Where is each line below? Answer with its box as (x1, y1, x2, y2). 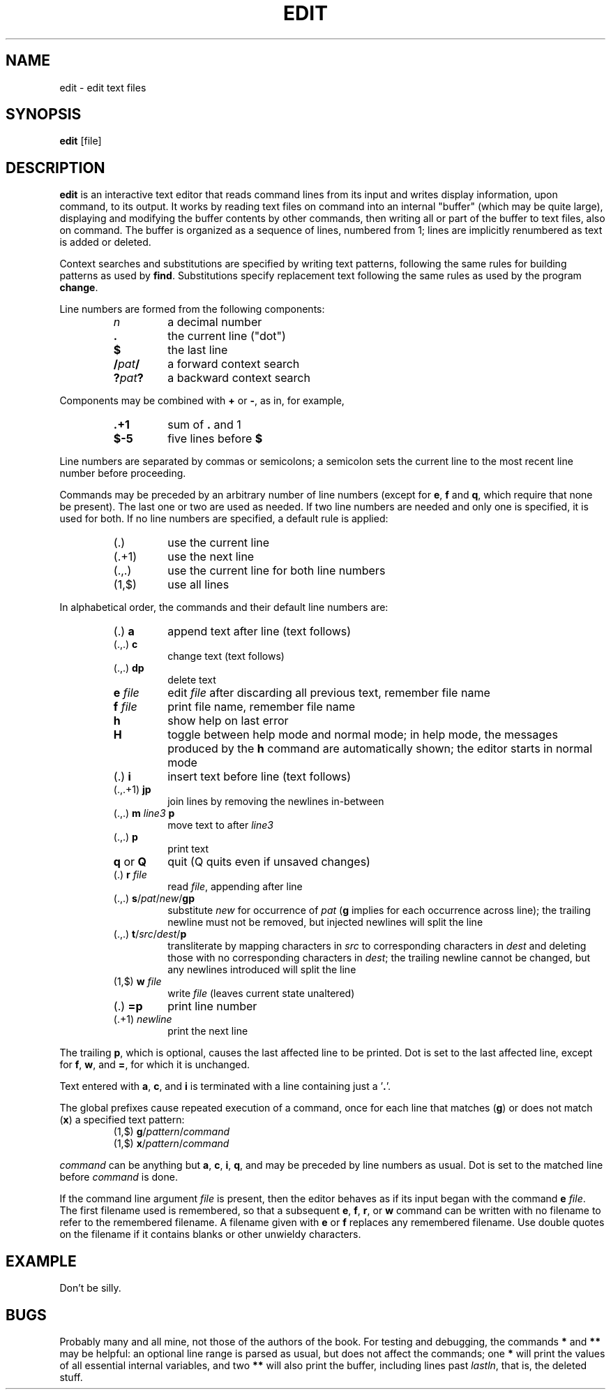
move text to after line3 (167, 819, 273, 832)
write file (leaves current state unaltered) (167, 987, 355, 1000)
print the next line (167, 1025, 248, 1038)
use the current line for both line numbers (167, 563, 386, 578)
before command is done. (59, 1171, 178, 1183)
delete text (167, 674, 216, 686)
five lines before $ (167, 431, 263, 446)
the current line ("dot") (167, 329, 286, 344)
